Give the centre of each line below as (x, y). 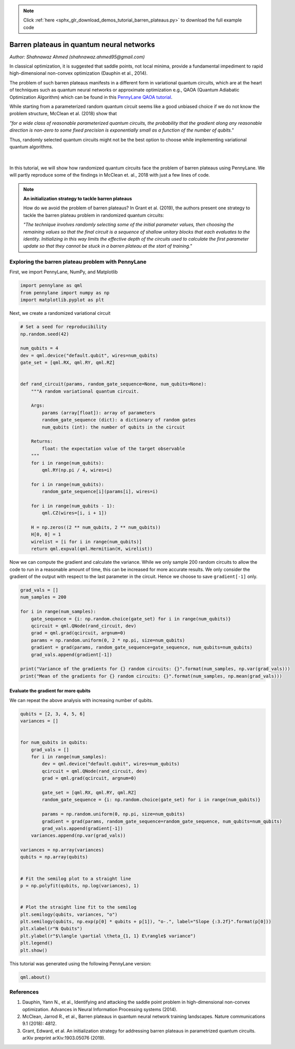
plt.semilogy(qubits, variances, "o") (69, 914)
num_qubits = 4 (39, 348)
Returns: (42, 441)
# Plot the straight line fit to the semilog (78, 907)
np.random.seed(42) (45, 334)
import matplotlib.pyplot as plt (62, 300)
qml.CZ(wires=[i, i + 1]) (74, 513)
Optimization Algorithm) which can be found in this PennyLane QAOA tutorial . (91, 97)
